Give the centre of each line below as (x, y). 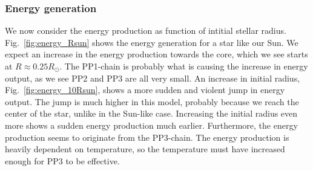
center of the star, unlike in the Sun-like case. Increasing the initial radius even (151, 113)
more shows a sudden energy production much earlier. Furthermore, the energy (151, 125)
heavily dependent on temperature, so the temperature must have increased (145, 149)
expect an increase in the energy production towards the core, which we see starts (156, 54)
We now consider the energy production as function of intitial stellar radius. (146, 31)
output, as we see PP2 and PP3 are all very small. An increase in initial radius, (153, 78)
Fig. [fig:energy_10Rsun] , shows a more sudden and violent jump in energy (145, 90)
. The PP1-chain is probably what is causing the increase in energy (184, 66)
